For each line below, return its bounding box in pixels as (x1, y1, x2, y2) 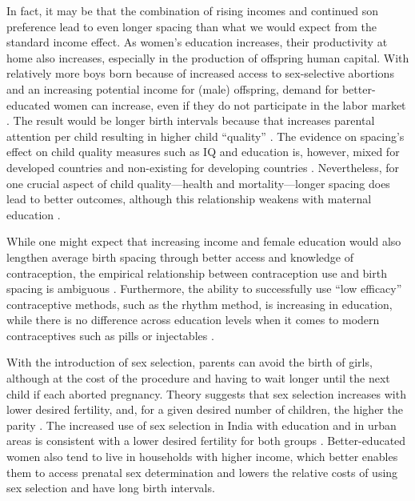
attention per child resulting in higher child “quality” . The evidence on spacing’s (6, 127, 405, 144)
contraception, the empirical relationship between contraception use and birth (6, 264, 387, 281)
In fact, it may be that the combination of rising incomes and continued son (6, 2, 378, 18)
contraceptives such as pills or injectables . (6, 327, 214, 343)
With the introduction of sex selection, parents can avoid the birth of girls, (6, 354, 373, 371)
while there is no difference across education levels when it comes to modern (6, 311, 380, 328)
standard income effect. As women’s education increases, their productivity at (6, 34, 388, 50)
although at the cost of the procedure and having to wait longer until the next (6, 370, 390, 387)
